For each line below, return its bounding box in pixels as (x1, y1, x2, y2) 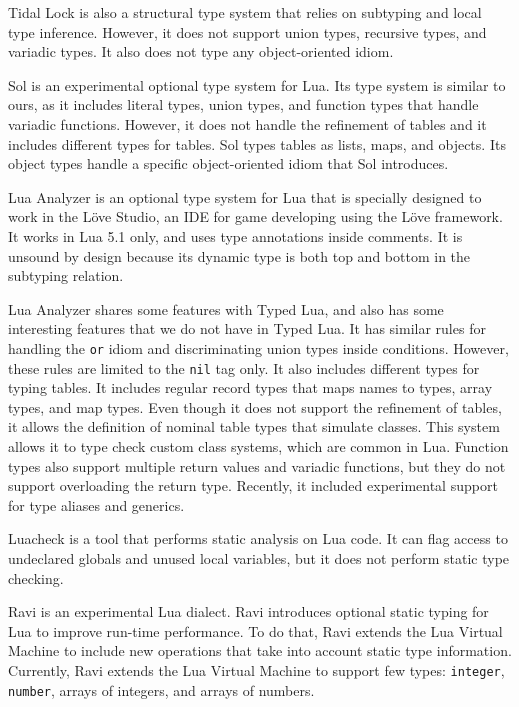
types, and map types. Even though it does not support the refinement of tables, (8, 396, 502, 417)
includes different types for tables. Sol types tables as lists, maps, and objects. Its (8, 133, 506, 154)
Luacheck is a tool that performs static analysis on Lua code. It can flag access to (8, 528, 508, 549)
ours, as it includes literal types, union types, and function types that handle (8, 94, 479, 115)
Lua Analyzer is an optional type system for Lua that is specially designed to (8, 186, 482, 207)
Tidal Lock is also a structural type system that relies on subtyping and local (8, 2, 482, 22)
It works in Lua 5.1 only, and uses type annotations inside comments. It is (8, 225, 463, 246)
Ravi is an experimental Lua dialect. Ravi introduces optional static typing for (8, 601, 489, 622)
